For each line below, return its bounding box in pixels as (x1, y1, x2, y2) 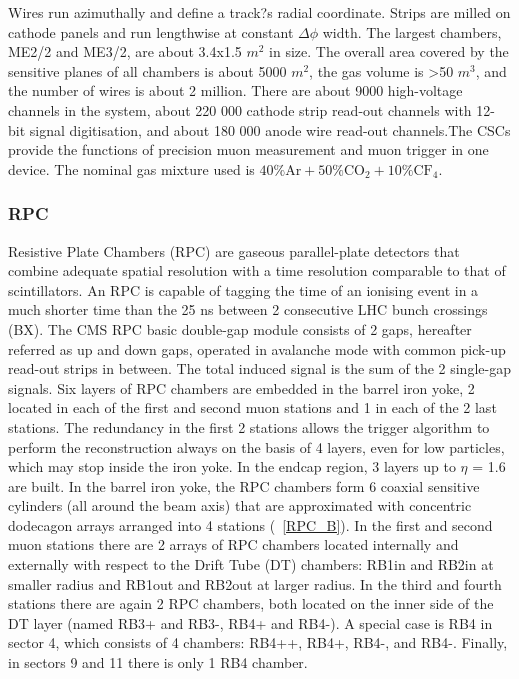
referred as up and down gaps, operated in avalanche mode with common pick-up (8, 338, 506, 359)
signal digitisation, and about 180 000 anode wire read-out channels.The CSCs (29, 119, 511, 140)
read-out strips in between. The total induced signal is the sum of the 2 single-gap (8, 358, 511, 379)
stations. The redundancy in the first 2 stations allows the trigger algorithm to (8, 416, 490, 437)
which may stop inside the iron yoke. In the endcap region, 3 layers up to (8, 456, 456, 477)
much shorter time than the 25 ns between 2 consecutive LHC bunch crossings (8, 299, 488, 320)
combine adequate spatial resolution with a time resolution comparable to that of (8, 260, 506, 281)
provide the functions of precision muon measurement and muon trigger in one (8, 139, 489, 160)
